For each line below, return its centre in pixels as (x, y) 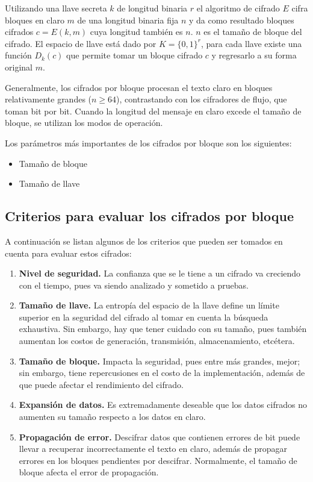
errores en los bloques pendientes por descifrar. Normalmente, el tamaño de (158, 460)
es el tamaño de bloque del (253, 32)
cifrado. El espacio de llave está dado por (81, 43)
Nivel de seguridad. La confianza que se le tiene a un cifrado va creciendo (160, 273)
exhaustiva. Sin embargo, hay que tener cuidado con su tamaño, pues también (163, 329)
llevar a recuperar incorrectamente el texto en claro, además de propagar (153, 449)
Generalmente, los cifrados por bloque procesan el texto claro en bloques (139, 87)
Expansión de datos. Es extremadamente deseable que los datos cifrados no (163, 405)
